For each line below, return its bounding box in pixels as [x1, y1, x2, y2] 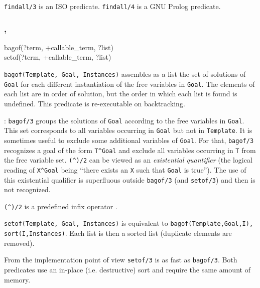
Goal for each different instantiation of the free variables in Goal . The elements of [4, 78, 255, 89]
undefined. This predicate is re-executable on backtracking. [4, 98, 185, 108]
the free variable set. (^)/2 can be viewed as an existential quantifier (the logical [4, 155, 252, 165]
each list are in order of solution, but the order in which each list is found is [4, 88, 237, 99]
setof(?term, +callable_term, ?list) [4, 52, 111, 62]
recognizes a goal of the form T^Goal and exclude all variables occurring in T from [4, 145, 256, 155]
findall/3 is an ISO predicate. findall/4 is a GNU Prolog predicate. [4, 1, 221, 11]
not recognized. [4, 184, 51, 195]
